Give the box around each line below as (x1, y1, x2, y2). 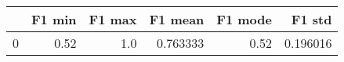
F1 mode (216, 10, 272, 28)
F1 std (291, 10, 332, 28)
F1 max (89, 10, 137, 28)
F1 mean (149, 10, 205, 28)
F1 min (31, 10, 77, 28)
